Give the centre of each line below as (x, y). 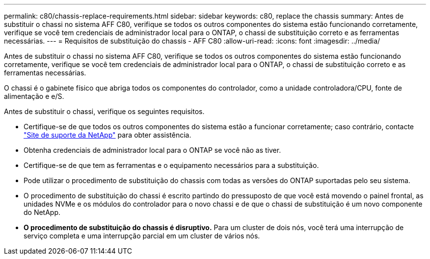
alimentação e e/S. (34, 96)
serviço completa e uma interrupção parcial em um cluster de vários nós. (142, 236)
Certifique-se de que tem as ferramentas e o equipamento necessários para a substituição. (171, 165)
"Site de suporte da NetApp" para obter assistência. (107, 135)
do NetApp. (42, 212)
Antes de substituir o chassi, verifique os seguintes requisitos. (104, 111)
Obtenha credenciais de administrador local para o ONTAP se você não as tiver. (152, 150)
